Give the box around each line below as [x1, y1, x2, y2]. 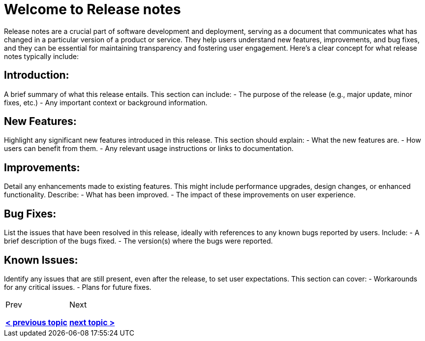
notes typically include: [4, 52, 79, 61]
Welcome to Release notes [4, 1, 181, 18]
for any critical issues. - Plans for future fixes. [4, 282, 152, 291]
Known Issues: [4, 253, 78, 266]
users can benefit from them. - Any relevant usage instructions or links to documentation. [4, 144, 294, 153]
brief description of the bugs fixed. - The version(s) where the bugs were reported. [4, 237, 273, 246]
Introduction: [4, 69, 69, 82]
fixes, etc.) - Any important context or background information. [4, 98, 208, 107]
